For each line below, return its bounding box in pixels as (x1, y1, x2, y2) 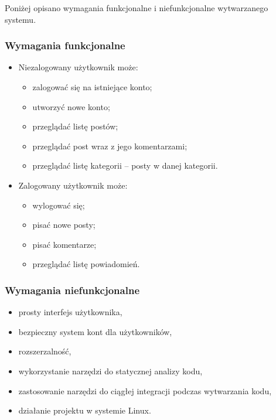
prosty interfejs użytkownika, (18, 306, 122, 318)
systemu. (5, 13, 36, 25)
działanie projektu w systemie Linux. (18, 404, 151, 416)
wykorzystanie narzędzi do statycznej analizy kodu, (18, 364, 203, 377)
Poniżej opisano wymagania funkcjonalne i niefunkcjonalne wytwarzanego (5, 2, 268, 13)
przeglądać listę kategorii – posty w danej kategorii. (32, 159, 218, 172)
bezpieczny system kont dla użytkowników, (18, 325, 172, 337)
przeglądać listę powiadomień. (32, 258, 140, 270)
